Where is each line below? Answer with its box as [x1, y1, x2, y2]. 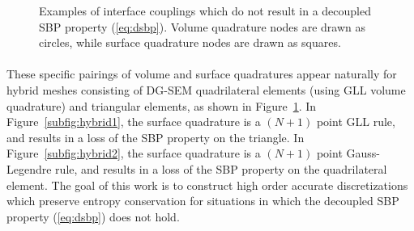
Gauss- [346, 145, 380, 162]
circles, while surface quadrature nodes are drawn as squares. [39, 34, 341, 51]
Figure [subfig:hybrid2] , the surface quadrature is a [6, 145, 261, 162]
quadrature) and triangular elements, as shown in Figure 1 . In [6, 97, 317, 114]
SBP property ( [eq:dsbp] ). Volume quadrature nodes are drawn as [39, 18, 366, 35]
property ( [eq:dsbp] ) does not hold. [6, 208, 180, 225]
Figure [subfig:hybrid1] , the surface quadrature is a [6, 113, 261, 130]
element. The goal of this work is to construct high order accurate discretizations [6, 176, 408, 193]
